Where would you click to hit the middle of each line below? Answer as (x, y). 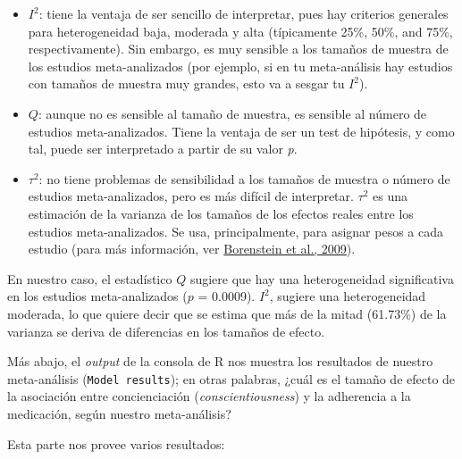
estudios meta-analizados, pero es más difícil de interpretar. (191, 196)
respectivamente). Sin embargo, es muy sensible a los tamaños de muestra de (238, 49)
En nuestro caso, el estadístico (90, 278)
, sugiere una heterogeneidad (348, 296)
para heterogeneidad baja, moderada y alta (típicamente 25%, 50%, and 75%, (240, 31)
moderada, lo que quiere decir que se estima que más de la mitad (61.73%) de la (227, 313)
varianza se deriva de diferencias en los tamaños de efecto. (166, 331)
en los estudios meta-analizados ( (97, 296)
